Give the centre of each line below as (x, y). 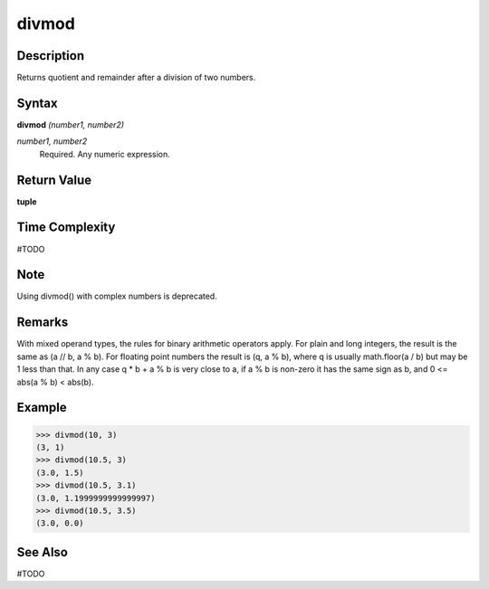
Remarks (43, 323)
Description (51, 56)
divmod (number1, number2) (71, 124)
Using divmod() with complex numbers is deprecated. (117, 296)
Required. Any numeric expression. (105, 154)
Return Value (54, 180)
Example (42, 408)
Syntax (37, 103)
